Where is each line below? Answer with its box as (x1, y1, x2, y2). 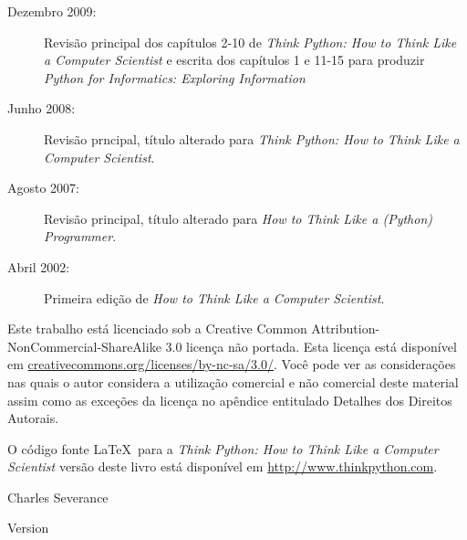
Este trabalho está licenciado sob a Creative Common (7, 319, 307, 338)
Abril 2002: (7, 257, 70, 276)
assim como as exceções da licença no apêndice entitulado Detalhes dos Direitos (7, 390, 452, 409)
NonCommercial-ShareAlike (7, 336, 161, 355)
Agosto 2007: (7, 178, 80, 197)
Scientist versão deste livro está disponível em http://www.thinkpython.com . (7, 457, 438, 476)
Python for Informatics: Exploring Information (44, 68, 306, 87)
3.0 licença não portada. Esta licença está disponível (165, 336, 457, 355)
